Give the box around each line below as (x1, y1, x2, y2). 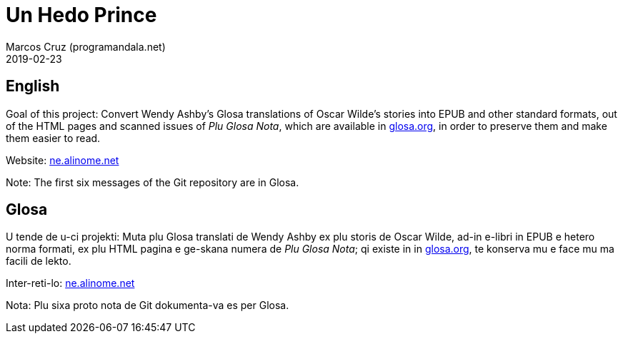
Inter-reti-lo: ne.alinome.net (6, 277, 135, 290)
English (6, 77, 60, 96)
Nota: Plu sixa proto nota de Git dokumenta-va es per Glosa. (6, 299, 289, 312)
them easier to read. (6, 131, 101, 144)
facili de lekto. (6, 255, 71, 268)
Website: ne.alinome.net (6, 153, 119, 166)
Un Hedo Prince (6, 3, 157, 27)
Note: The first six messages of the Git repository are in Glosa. (6, 176, 299, 188)
